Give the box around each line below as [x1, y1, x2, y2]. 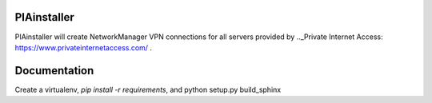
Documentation [14, 64, 94, 77]
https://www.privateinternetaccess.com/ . [14, 42, 152, 52]
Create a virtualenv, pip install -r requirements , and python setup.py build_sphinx [14, 85, 282, 94]
